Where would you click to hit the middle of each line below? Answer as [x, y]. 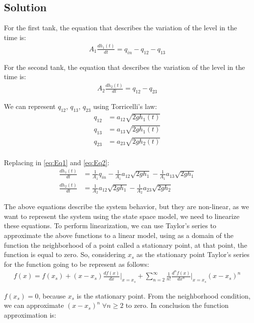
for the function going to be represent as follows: [77, 264]
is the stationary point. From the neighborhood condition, [163, 295]
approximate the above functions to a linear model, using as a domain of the [119, 235]
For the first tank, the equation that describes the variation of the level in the [121, 28]
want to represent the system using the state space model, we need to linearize [122, 216]
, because [52, 295]
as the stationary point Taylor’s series [193, 254]
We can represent [30, 106]
